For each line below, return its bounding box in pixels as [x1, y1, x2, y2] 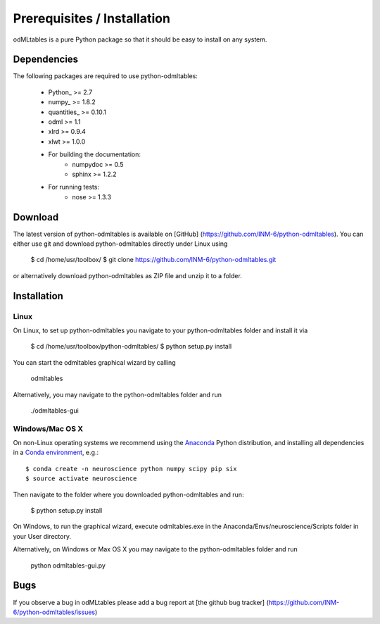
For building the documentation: [48, 150, 141, 158]
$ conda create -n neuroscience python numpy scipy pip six [25, 465, 237, 473]
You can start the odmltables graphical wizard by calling [13, 358, 176, 366]
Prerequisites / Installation [13, 11, 170, 26]
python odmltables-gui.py [30, 561, 106, 570]
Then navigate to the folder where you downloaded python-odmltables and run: [13, 490, 244, 499]
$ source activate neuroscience [25, 475, 137, 482]
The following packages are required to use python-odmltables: [13, 72, 198, 80]
